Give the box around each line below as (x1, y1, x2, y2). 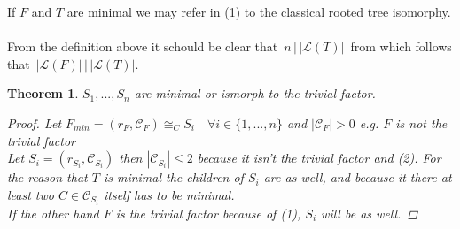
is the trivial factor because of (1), (115, 203, 301, 222)
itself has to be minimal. (104, 185, 235, 203)
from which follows (350, 37, 452, 56)
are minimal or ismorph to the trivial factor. (134, 84, 376, 103)
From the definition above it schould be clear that (7, 37, 278, 56)
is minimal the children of (103, 168, 244, 187)
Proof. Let (7, 113, 62, 132)
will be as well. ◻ (321, 203, 418, 222)
